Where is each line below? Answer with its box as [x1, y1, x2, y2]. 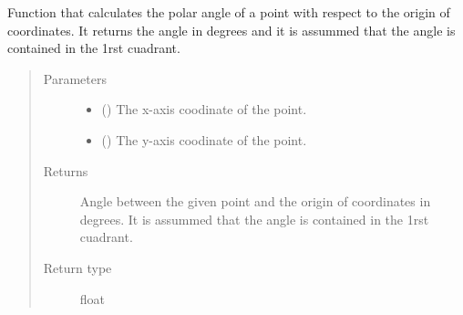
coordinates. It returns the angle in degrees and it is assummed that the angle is [7, 20, 456, 39]
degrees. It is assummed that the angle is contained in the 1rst [79, 209, 429, 228]
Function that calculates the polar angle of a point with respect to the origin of [7, 3, 450, 21]
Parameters [43, 68, 107, 88]
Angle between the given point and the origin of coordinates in [79, 192, 431, 211]
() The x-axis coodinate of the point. [101, 100, 307, 119]
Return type [43, 257, 112, 277]
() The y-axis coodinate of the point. [101, 130, 307, 149]
